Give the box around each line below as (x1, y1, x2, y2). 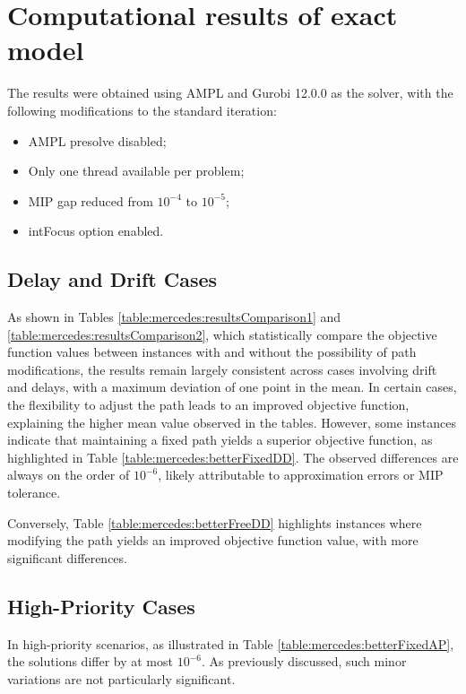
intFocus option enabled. (28, 221, 164, 240)
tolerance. (7, 483, 61, 502)
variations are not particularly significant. (7, 669, 236, 688)
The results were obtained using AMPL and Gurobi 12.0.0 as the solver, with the (7, 83, 453, 102)
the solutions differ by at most (7, 652, 173, 671)
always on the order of (7, 465, 130, 484)
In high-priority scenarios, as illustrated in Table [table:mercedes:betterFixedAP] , (7, 634, 454, 653)
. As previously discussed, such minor (201, 652, 407, 671)
